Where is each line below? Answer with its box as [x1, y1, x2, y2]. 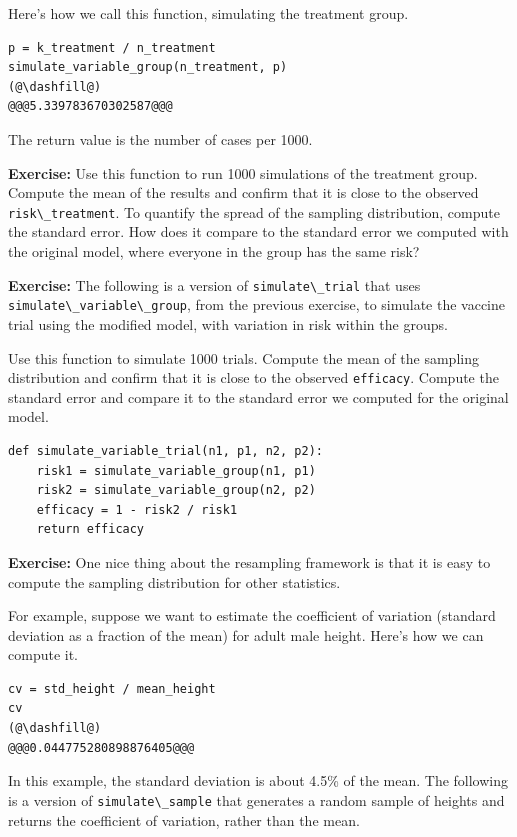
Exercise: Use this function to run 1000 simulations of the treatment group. [8, 162, 478, 183]
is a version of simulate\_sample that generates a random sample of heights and [8, 789, 505, 810]
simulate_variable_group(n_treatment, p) [8, 60, 288, 75]
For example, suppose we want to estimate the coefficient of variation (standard [8, 605, 496, 626]
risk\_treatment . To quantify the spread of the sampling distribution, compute [8, 201, 500, 222]
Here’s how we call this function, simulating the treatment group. [8, 3, 409, 23]
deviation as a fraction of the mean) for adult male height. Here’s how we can [8, 624, 484, 645]
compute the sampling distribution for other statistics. [8, 571, 341, 592]
